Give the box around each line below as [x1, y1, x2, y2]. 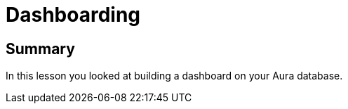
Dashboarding [6, 3, 141, 27]
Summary [6, 39, 75, 58]
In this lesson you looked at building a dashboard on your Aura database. [6, 70, 343, 82]
